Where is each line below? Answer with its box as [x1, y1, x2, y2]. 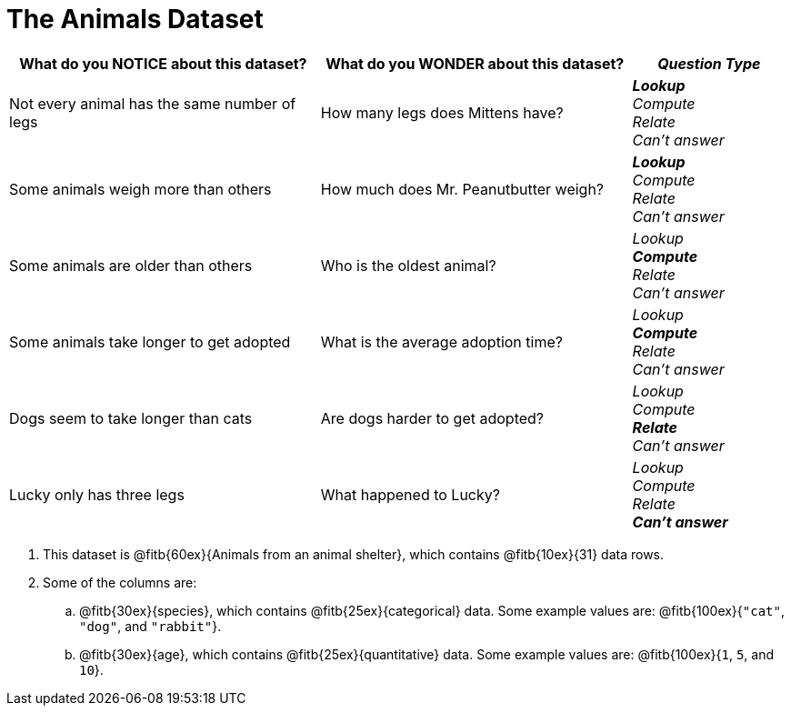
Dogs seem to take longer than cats [9, 408, 253, 427]
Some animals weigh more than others [9, 179, 272, 198]
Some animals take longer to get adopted [9, 332, 291, 351]
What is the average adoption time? [320, 332, 563, 351]
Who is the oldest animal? [320, 256, 496, 275]
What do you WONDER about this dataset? [325, 54, 625, 73]
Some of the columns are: [43, 574, 197, 590]
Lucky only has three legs [9, 485, 185, 504]
